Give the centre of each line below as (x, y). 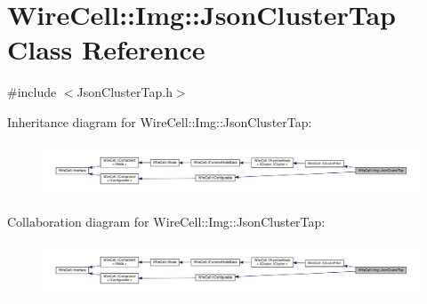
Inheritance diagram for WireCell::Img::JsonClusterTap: (160, 121)
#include (32, 92)
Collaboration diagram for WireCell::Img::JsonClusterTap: (166, 222)
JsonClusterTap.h (125, 92)
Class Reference (106, 49)
